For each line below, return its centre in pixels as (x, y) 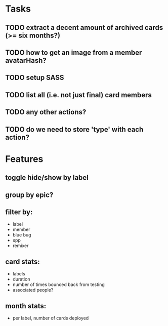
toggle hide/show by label (47, 178)
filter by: (19, 212)
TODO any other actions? (46, 112)
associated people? (33, 290)
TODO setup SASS (35, 78)
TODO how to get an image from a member (74, 52)
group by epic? (29, 195)
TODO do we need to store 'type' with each (74, 129)
